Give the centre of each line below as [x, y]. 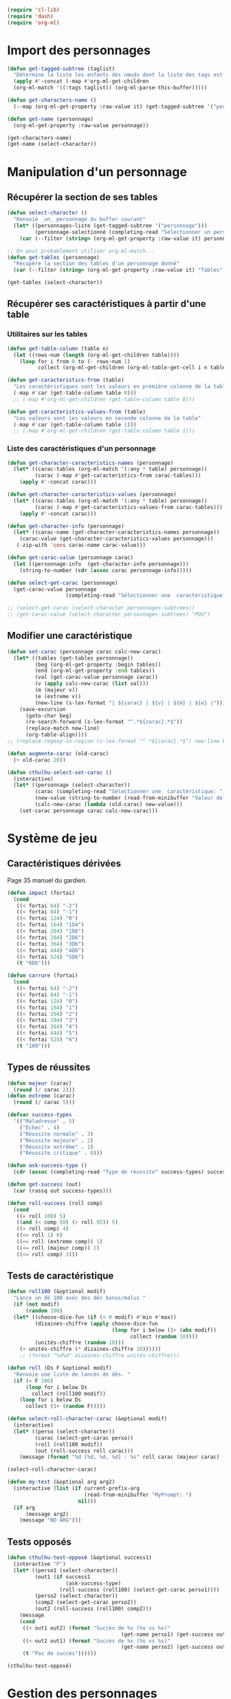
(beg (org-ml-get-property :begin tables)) [98, 664]
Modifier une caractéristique [70, 636]
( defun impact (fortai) [41, 893]
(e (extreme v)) [58, 696]
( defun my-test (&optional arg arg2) [61, 1482]
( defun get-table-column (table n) [58, 348]
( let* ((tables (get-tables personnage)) [74, 658]
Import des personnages [79, 50]
